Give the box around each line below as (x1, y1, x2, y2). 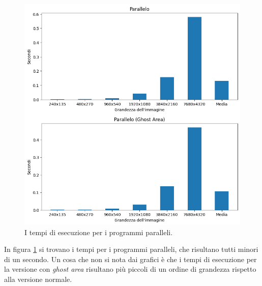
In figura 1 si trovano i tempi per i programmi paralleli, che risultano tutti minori (4, 244, 258, 254)
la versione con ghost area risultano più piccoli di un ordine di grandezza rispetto (4, 264, 256, 274)
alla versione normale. (4, 273, 72, 284)
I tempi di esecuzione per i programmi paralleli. (24, 226, 173, 237)
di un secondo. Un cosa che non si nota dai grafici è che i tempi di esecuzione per (4, 253, 257, 264)
